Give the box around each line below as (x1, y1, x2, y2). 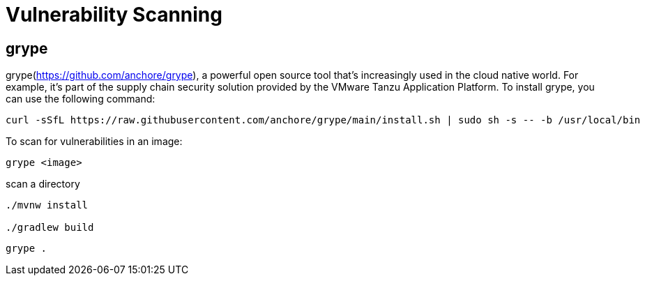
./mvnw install (6, 199, 89, 211)
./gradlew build (6, 222, 94, 234)
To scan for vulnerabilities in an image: (6, 135, 183, 148)
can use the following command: (6, 93, 155, 105)
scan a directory (6, 178, 80, 190)
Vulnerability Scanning (6, 3, 222, 26)
